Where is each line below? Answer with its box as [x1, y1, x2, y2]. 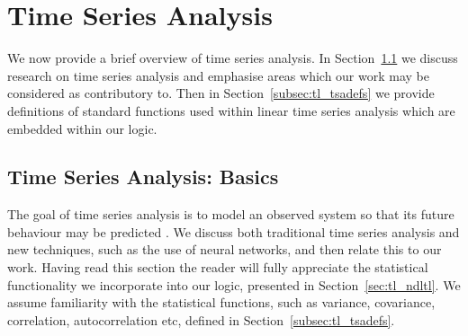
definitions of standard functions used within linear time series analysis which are [7, 101, 455, 119]
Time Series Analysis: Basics [7, 163, 279, 190]
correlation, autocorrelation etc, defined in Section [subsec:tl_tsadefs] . [7, 310, 395, 329]
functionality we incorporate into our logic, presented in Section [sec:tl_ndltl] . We [7, 275, 461, 294]
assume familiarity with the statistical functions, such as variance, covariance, [7, 293, 436, 312]
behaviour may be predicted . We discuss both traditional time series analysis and [7, 222, 460, 241]
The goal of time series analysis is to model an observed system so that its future [7, 205, 454, 224]
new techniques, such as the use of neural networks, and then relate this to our [7, 240, 442, 259]
